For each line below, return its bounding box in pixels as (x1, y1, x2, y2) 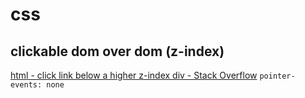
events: (10, 80, 43, 90)
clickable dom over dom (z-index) (10, 43, 225, 60)
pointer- (259, 71, 296, 81)
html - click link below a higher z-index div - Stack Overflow (10, 69, 258, 81)
